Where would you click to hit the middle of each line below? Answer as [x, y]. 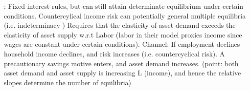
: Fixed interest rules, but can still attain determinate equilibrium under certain [124, 6]
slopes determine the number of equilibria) [68, 82]
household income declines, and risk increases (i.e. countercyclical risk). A [114, 53]
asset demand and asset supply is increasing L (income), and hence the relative [123, 73]
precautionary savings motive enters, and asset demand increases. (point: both [121, 63]
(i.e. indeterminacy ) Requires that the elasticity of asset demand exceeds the [120, 25]
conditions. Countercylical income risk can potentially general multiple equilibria [125, 15]
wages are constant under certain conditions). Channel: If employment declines [122, 44]
